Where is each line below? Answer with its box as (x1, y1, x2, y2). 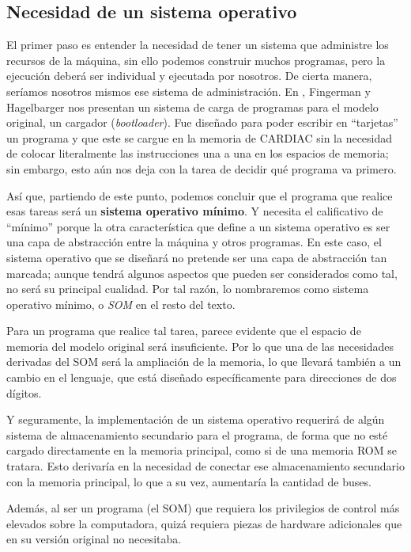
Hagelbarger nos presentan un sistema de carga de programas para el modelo (6, 98, 379, 115)
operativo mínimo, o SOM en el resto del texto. (6, 295, 236, 312)
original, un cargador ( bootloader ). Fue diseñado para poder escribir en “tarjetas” (6, 114, 398, 131)
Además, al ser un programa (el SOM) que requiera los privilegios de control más (6, 500, 400, 516)
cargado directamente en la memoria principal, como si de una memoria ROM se (6, 442, 397, 459)
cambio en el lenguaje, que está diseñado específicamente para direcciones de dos (6, 369, 397, 386)
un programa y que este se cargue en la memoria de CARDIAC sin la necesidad (6, 129, 393, 146)
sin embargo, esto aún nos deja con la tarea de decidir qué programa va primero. (6, 160, 397, 177)
